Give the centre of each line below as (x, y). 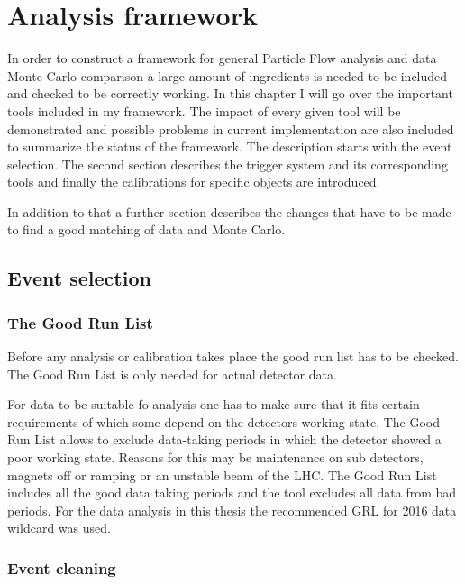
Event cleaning (62, 567)
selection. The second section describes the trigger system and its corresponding (228, 164)
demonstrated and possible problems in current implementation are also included (231, 128)
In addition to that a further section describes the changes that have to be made (229, 211)
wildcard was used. (59, 528)
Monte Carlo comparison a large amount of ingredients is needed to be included (228, 75)
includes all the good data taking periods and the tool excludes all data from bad (232, 493)
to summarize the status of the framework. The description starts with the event (230, 146)
